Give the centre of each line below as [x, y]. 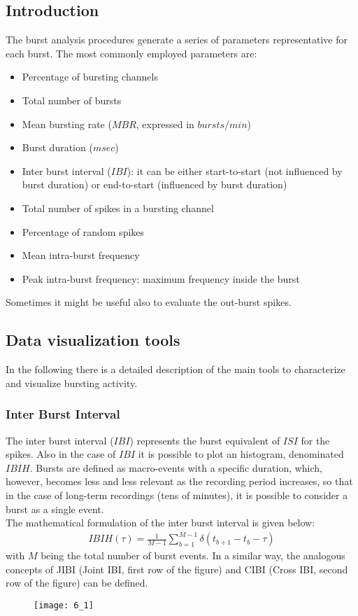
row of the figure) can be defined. [77, 583]
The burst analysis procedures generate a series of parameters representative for [177, 40]
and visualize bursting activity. [72, 383]
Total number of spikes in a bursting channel [118, 208]
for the [315, 440]
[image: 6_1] [64, 605]
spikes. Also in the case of [61, 454]
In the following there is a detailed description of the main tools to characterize [176, 369]
